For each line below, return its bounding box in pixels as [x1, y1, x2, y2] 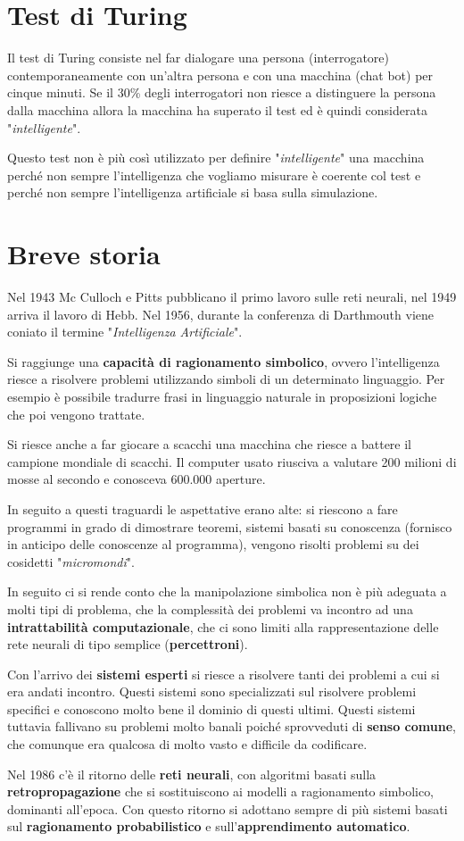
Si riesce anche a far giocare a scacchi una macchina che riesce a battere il [7, 435, 411, 454]
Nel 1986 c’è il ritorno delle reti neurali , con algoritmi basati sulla [7, 764, 377, 783]
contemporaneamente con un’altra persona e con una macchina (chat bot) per [7, 65, 434, 84]
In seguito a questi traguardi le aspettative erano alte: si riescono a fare [7, 499, 398, 518]
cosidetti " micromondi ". [7, 552, 135, 570]
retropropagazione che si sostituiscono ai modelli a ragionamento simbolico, [7, 782, 435, 801]
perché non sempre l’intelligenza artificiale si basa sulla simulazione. [7, 183, 378, 202]
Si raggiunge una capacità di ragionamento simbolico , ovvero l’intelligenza [7, 352, 440, 371]
